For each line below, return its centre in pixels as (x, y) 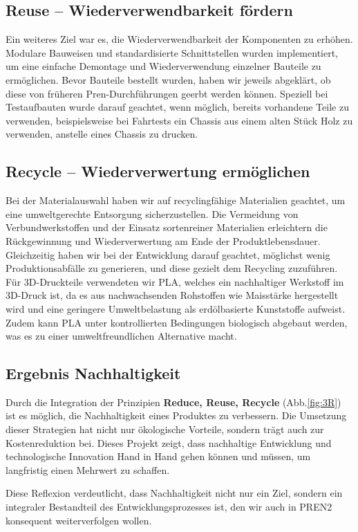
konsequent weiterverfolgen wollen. (79, 520)
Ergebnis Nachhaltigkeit (93, 373)
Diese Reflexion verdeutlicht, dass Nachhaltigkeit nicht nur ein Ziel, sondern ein (174, 493)
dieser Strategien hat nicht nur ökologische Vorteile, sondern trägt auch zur (165, 429)
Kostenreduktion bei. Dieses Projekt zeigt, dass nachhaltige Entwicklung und (169, 442)
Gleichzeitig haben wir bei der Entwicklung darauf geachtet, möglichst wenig (168, 254)
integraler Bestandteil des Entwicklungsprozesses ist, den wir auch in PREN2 (169, 507)
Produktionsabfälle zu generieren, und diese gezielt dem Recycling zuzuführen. (172, 268)
